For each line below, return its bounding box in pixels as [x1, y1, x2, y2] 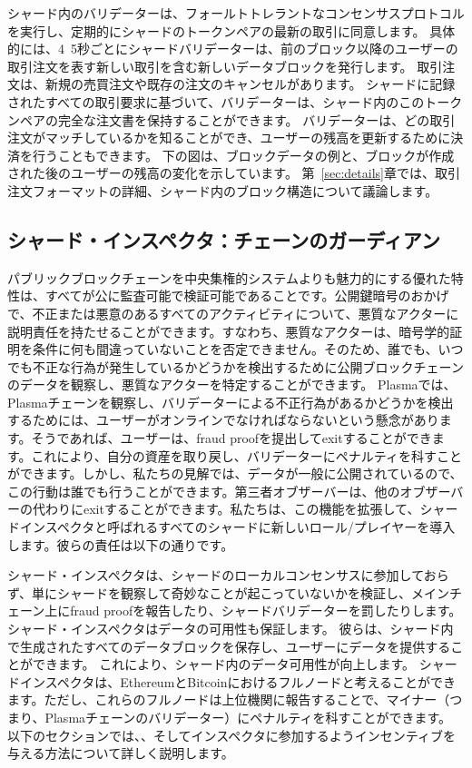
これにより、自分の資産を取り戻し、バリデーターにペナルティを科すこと [31, 446, 462, 465]
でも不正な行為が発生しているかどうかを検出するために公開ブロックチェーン [7, 357, 464, 376]
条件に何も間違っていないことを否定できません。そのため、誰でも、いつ [32, 340, 464, 359]
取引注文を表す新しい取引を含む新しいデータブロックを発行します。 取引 [7, 56, 443, 75]
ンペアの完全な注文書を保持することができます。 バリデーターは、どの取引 [7, 110, 456, 129]
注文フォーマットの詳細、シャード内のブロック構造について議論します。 [7, 181, 438, 200]
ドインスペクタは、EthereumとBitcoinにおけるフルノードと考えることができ [7, 672, 457, 691]
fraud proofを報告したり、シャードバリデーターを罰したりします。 [70, 601, 462, 620]
